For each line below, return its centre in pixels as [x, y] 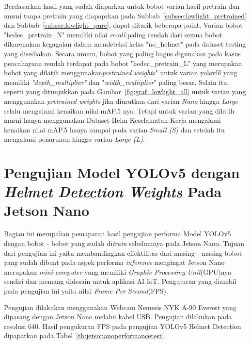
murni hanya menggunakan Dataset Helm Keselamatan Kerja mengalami [112, 120]
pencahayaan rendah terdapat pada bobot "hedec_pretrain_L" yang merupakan [123, 63]
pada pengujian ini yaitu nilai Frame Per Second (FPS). [86, 290]
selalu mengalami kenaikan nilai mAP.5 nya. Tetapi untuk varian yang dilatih [119, 110]
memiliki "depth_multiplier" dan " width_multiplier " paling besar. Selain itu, [117, 82]
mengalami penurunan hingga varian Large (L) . [74, 139]
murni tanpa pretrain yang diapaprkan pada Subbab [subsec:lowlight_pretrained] [125, 15]
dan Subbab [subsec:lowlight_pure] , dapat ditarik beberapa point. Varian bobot [123, 25]
